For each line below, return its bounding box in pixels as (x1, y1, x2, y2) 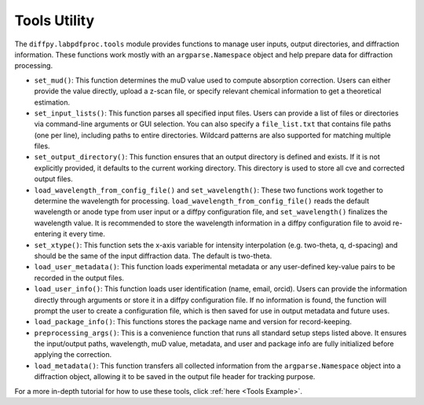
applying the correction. (34, 350, 112, 359)
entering (34, 229, 62, 239)
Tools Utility (14, 12, 94, 29)
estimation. (34, 97, 71, 107)
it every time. (63, 229, 105, 239)
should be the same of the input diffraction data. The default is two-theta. (34, 251, 272, 261)
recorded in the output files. (34, 273, 125, 283)
